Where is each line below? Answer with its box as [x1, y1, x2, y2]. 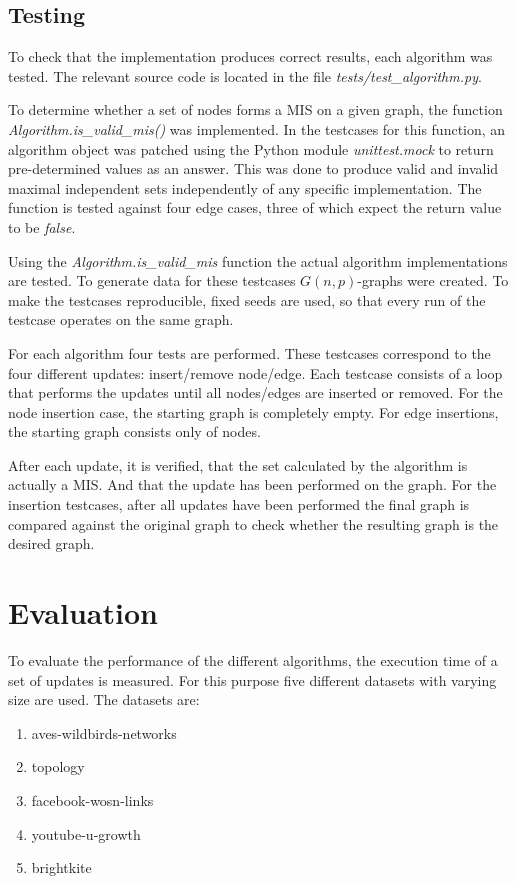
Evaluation [8, 592, 158, 633]
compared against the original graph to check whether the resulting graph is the [8, 513, 499, 534]
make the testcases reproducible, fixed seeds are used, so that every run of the [8, 289, 486, 310]
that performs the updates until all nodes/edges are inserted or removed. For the [8, 382, 503, 403]
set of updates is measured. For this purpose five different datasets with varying [8, 669, 497, 690]
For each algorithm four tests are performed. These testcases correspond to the [8, 342, 491, 363]
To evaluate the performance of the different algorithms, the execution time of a [8, 649, 498, 670]
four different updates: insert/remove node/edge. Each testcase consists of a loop [8, 362, 503, 383]
